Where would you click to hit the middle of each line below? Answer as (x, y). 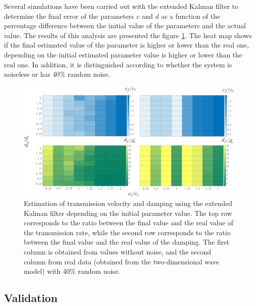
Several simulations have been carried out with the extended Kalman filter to (121, 6)
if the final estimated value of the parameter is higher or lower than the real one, (127, 45)
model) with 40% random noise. (72, 271)
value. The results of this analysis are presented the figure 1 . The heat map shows (128, 35)
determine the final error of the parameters (69, 16)
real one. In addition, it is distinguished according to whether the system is (118, 64)
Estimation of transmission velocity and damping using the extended (128, 203)
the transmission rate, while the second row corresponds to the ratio (127, 232)
